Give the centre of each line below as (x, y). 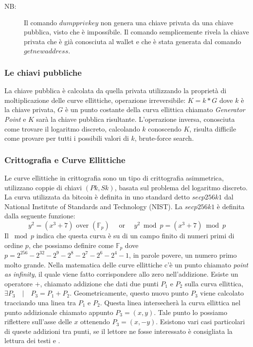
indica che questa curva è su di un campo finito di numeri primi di (135, 235)
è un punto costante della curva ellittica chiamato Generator (155, 109)
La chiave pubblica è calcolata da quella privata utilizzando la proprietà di (116, 91)
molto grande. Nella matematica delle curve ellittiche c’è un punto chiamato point (126, 264)
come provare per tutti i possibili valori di (67, 138)
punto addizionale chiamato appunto (59, 312)
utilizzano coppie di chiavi (43, 187)
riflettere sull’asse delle (38, 322)
